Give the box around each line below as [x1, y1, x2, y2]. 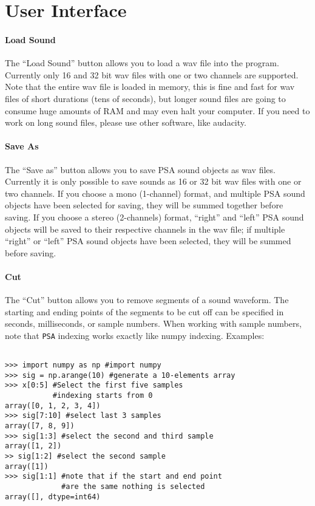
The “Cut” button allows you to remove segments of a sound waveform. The [5, 293, 289, 306]
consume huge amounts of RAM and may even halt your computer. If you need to [5, 104, 310, 117]
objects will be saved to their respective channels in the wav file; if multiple [5, 222, 285, 235]
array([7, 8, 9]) [5, 422, 75, 431]
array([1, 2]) [5, 442, 62, 451]
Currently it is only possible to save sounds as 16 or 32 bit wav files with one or [5, 175, 302, 188]
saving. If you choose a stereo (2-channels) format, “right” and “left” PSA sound [5, 210, 304, 223]
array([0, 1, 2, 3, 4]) [5, 401, 101, 410]
